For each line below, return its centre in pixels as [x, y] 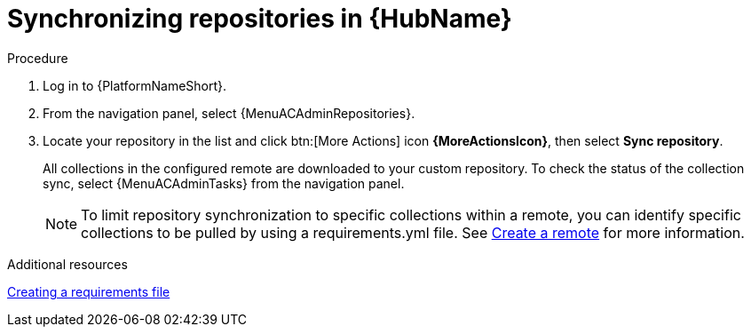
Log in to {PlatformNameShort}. [135, 85]
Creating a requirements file [89, 291]
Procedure [38, 58]
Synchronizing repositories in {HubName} [260, 19]
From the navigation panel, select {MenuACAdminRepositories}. [229, 113]
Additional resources [67, 264]
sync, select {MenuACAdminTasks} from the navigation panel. [224, 183]
